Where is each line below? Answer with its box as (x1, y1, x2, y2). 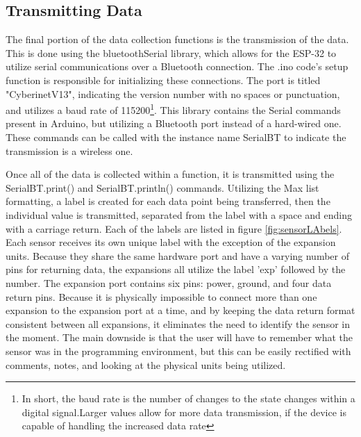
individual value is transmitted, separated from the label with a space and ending (6, 207, 353, 222)
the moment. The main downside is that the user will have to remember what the (6, 330, 353, 345)
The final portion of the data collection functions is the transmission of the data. (6, 32, 349, 47)
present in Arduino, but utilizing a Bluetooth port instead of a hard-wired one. (6, 116, 342, 131)
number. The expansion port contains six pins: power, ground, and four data (6, 275, 332, 290)
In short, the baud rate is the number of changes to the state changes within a (22, 391, 355, 406)
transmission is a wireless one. (6, 143, 133, 158)
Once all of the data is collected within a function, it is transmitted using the (6, 167, 335, 181)
